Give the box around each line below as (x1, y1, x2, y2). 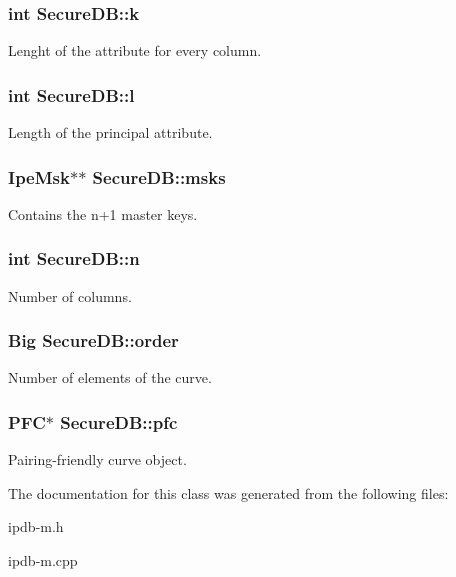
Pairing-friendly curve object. (8, 449, 187, 470)
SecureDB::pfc (60, 409, 178, 434)
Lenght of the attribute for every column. (8, 40, 262, 61)
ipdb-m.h (8, 516, 64, 537)
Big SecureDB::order (8, 328, 179, 353)
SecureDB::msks (92, 164, 226, 189)
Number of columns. (8, 285, 132, 306)
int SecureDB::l (8, 82, 135, 107)
